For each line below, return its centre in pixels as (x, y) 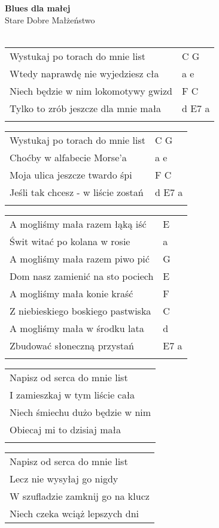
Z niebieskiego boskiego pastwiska (80, 310)
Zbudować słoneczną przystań (72, 345)
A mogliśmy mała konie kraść (72, 293)
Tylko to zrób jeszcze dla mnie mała (86, 108)
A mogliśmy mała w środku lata (77, 328)
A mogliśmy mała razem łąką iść (78, 224)
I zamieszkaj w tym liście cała (72, 394)
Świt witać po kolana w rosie (70, 241)
